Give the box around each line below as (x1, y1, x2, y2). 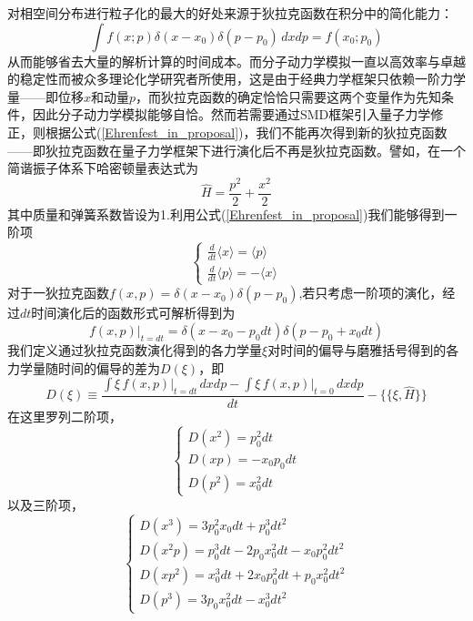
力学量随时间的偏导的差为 (7, 358, 160, 377)
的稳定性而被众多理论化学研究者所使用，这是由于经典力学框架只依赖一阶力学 (7, 69, 466, 88)
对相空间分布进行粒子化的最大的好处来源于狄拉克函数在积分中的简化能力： (7, 4, 453, 22)
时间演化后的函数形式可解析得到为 (31, 303, 236, 322)
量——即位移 (7, 87, 84, 106)
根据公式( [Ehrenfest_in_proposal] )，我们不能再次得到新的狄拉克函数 (45, 122, 448, 141)
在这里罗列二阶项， (7, 406, 122, 425)
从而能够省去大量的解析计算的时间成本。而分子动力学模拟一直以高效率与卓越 (7, 51, 466, 70)
